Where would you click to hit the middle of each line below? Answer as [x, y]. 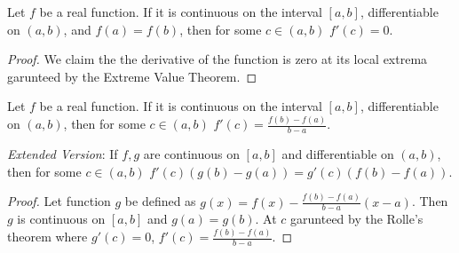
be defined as [160, 201]
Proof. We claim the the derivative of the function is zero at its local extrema [218, 59]
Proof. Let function [59, 201]
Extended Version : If [63, 154]
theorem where [47, 237]
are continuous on [191, 154]
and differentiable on [338, 154]
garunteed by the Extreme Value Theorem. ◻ [132, 76]
